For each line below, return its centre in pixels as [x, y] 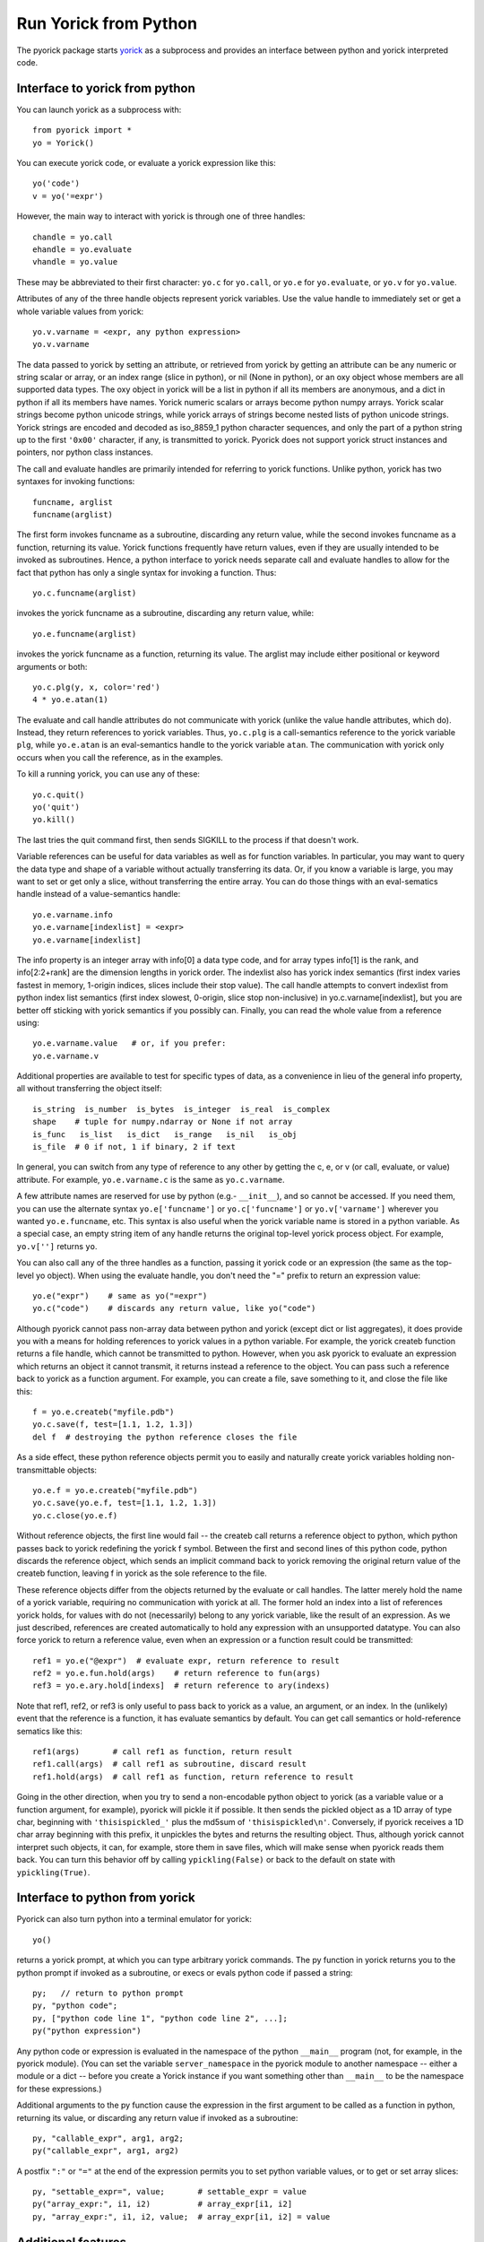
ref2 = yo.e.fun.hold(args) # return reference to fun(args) [177, 1673]
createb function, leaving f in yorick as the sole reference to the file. [142, 1573]
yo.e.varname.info [73, 914]
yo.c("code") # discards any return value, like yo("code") [174, 1308]
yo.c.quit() [59, 795]
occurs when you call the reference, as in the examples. [120, 757]
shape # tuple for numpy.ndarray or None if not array [163, 1122]
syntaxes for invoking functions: [76, 482]
